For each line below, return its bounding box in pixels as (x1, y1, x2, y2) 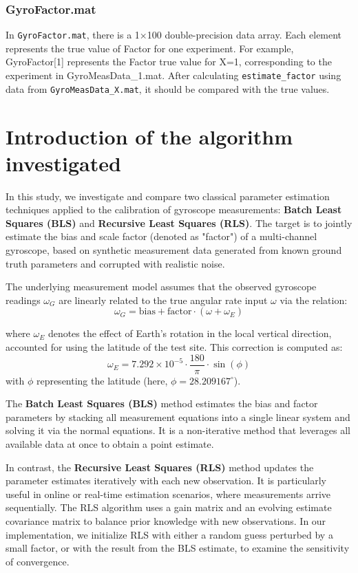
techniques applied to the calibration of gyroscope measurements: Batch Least (6, 202, 342, 217)
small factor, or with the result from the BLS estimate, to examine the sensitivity (6, 541, 350, 555)
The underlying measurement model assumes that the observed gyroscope (6, 279, 317, 294)
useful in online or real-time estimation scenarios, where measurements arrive (6, 486, 331, 501)
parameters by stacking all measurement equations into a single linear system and (6, 409, 350, 424)
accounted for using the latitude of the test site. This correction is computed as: (6, 340, 343, 354)
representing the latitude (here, (36, 373, 168, 387)
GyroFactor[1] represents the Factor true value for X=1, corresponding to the (6, 54, 332, 69)
